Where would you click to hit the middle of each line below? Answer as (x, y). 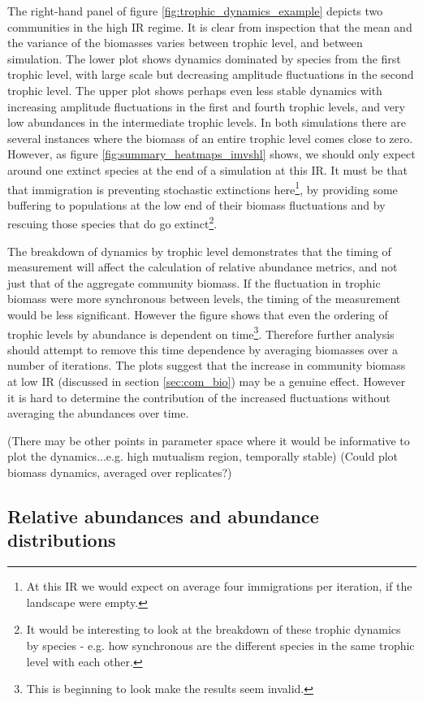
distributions (62, 540)
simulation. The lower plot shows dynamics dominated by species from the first (204, 58)
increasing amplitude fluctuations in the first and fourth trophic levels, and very (206, 106)
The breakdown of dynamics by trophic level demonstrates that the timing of (199, 251)
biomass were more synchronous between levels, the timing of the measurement (204, 299)
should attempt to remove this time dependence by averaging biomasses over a (203, 349)
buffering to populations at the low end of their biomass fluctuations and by (196, 204)
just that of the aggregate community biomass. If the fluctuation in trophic (194, 282)
